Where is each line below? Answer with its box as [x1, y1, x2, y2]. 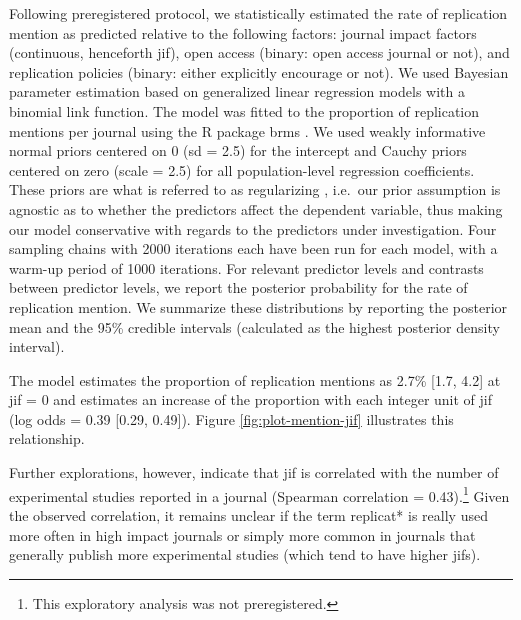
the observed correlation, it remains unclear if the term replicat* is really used [9, 504, 488, 525]
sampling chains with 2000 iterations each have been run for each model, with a [9, 238, 498, 259]
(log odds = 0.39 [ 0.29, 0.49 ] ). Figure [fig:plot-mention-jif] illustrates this [9, 408, 454, 429]
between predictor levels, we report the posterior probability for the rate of [9, 277, 468, 298]
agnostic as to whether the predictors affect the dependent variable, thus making [9, 198, 503, 219]
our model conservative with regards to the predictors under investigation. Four [9, 218, 497, 239]
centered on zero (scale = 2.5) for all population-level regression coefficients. [9, 159, 475, 180]
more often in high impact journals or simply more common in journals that [9, 524, 476, 545]
